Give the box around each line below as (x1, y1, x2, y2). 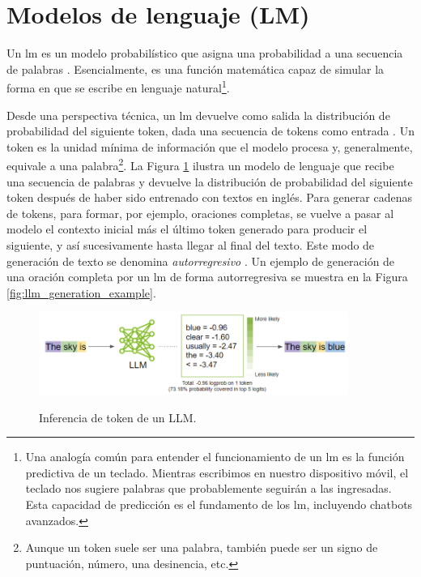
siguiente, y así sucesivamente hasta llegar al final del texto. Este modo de (6, 236, 375, 253)
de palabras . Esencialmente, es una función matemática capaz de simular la (6, 60, 385, 77)
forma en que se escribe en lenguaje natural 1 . (6, 77, 230, 96)
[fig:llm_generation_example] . (6, 284, 156, 301)
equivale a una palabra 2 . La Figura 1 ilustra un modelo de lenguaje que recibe (6, 155, 394, 173)
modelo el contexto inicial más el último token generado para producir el (6, 220, 368, 237)
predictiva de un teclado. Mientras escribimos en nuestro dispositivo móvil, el (25, 464, 409, 481)
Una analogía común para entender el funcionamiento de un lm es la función (25, 448, 405, 465)
